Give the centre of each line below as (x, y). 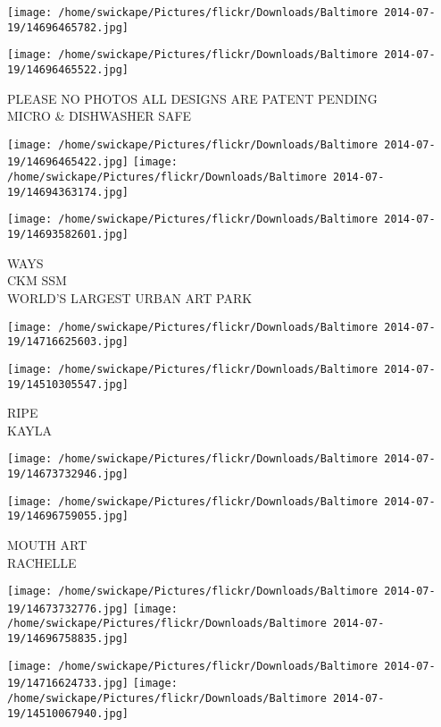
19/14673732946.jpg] (68, 474)
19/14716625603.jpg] (68, 342)
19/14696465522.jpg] (68, 69)
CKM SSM (37, 280)
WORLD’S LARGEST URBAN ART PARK (130, 297)
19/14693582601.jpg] (68, 235)
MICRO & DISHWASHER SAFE (100, 116)
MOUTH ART (47, 544)
